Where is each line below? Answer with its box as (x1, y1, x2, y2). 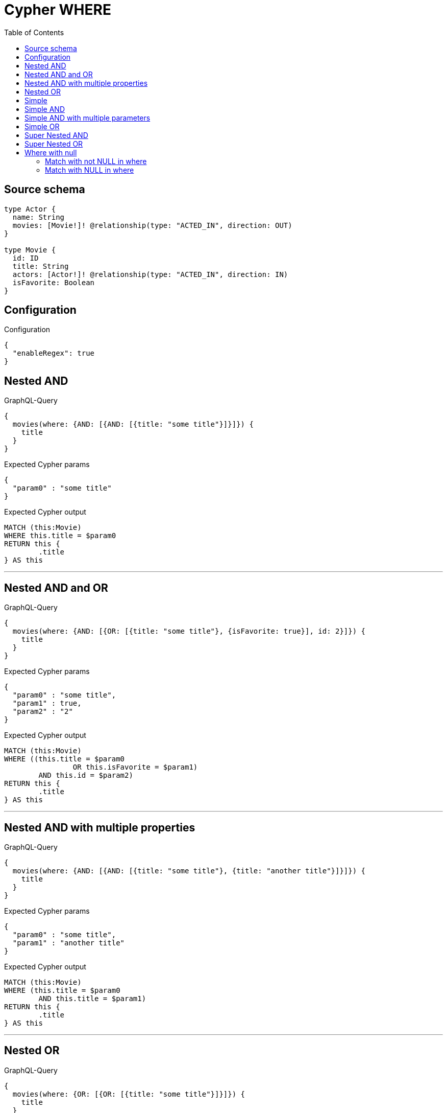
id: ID (12, 253, 39, 262)
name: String (12, 213, 65, 221)
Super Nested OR (24, 139, 83, 148)
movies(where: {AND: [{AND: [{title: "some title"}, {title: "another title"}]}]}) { (12, 866, 366, 875)
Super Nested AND (24, 130, 88, 140)
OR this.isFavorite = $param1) (72, 763, 198, 772)
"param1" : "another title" (12, 938, 125, 947)
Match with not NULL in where (45, 156, 147, 166)
